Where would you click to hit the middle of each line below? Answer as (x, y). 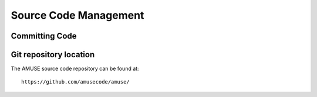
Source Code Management (77, 15)
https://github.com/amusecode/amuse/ (76, 82)
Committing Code (44, 36)
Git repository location (53, 55)
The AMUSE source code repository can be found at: (75, 69)
